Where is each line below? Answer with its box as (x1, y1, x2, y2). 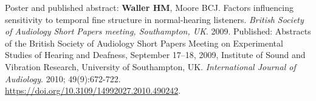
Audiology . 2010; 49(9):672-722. (5, 72, 121, 85)
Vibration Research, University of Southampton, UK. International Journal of (5, 60, 296, 73)
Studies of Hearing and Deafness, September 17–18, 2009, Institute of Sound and (5, 48, 306, 61)
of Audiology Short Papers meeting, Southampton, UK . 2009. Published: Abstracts (5, 25, 311, 37)
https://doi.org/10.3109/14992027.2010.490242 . (5, 84, 181, 97)
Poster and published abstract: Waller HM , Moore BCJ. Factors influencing (5, 1, 294, 13)
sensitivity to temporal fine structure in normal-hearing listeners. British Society (5, 13, 304, 25)
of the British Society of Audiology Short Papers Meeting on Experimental (5, 36, 283, 49)
